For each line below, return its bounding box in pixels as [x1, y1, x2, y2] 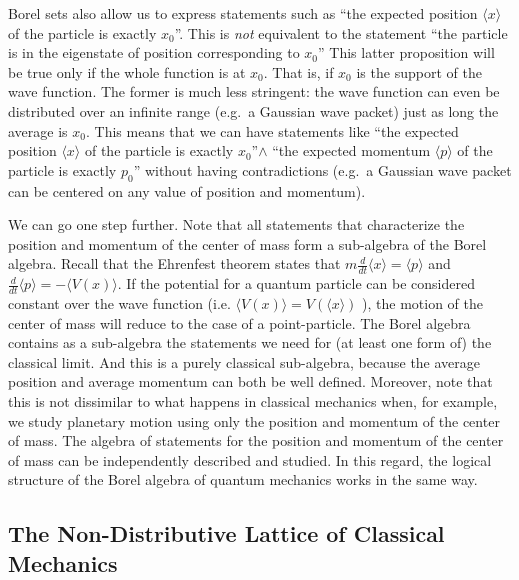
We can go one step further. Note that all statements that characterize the [8, 214, 465, 235]
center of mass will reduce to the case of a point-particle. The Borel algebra [8, 312, 471, 333]
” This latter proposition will [318, 42, 495, 63]
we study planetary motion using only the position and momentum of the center [8, 410, 500, 431]
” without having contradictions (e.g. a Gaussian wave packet [133, 159, 512, 180]
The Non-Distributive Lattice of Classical [8, 518, 445, 549]
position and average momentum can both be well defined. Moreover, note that [8, 371, 493, 392]
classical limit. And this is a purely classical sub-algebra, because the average [8, 351, 481, 372]
